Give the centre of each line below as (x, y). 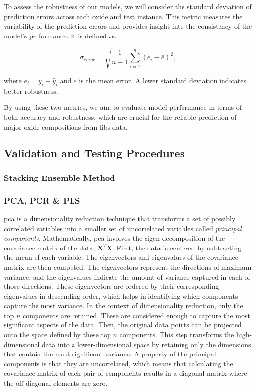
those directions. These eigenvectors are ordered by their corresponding (111, 286)
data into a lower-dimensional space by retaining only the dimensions (146, 344)
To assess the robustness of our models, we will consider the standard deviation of (128, 6)
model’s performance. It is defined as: (60, 35)
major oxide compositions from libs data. (66, 126)
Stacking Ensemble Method (60, 177)
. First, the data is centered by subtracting (177, 247)
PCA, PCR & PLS (42, 200)
